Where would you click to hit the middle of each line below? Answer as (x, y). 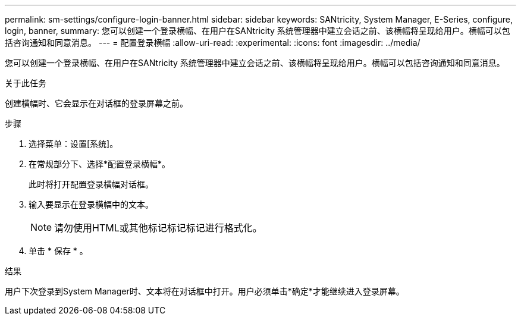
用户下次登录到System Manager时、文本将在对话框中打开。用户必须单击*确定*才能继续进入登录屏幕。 (205, 291)
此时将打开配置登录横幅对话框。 (91, 184)
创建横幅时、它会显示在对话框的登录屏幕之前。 (96, 103)
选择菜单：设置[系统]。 (73, 144)
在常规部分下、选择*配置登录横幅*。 (100, 164)
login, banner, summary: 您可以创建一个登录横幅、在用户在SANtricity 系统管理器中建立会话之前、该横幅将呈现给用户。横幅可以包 (258, 31)
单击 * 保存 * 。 (58, 251)
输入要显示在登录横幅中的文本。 (91, 204)
